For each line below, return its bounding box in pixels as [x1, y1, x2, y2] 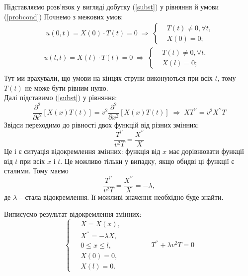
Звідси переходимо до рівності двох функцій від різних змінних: [4, 119, 199, 130]
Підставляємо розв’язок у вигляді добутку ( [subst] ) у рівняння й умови [4, 1, 219, 11]
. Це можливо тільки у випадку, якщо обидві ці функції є [60, 155, 235, 166]
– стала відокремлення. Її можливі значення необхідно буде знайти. [19, 192, 224, 202]
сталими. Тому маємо [4, 165, 69, 176]
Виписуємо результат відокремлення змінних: [4, 209, 142, 219]
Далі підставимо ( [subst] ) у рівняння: [4, 92, 117, 103]
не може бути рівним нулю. [25, 82, 108, 93]
